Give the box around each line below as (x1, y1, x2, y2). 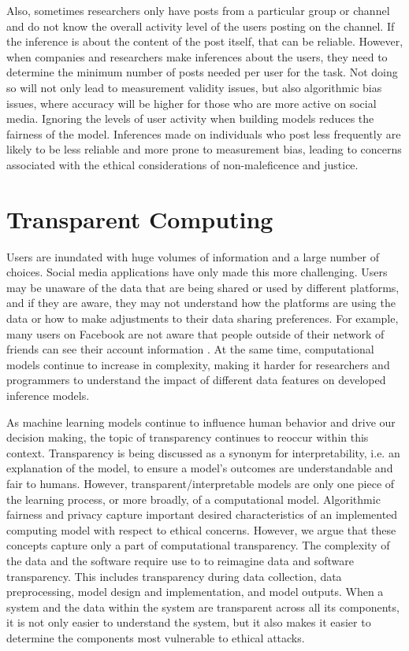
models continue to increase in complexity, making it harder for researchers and (6, 356, 390, 372)
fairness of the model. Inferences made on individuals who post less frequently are (6, 125, 401, 142)
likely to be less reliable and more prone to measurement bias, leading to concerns (6, 141, 402, 157)
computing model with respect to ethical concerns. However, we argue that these (6, 521, 396, 538)
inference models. (6, 387, 90, 403)
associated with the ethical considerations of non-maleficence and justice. (6, 156, 359, 172)
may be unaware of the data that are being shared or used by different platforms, (6, 279, 400, 295)
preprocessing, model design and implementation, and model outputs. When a (6, 583, 384, 600)
